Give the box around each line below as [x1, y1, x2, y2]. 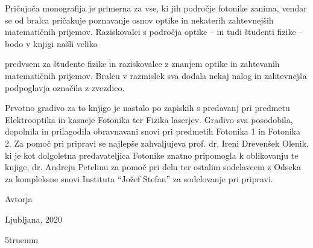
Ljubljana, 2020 [5, 212, 63, 225]
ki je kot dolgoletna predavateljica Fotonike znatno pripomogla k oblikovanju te [5, 148, 299, 161]
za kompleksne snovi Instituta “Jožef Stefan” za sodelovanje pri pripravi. [5, 172, 273, 185]
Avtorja [5, 192, 33, 205]
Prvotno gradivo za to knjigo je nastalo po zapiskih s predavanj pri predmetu [5, 101, 290, 114]
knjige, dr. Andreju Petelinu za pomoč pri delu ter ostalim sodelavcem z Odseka [5, 161, 301, 173]
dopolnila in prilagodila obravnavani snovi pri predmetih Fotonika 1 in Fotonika [5, 125, 300, 138]
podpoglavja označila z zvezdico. [5, 81, 125, 94]
